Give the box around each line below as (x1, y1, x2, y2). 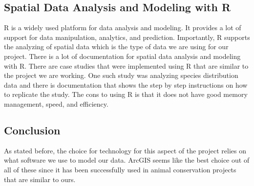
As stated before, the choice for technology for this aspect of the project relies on (4, 145, 246, 155)
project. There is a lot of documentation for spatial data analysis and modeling (4, 51, 241, 61)
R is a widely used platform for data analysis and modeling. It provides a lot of (4, 22, 241, 33)
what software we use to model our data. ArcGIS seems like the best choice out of (4, 155, 250, 165)
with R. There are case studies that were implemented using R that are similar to (4, 60, 249, 71)
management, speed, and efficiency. (4, 98, 108, 109)
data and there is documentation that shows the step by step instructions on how (4, 79, 248, 90)
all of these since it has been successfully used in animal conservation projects (4, 164, 236, 174)
